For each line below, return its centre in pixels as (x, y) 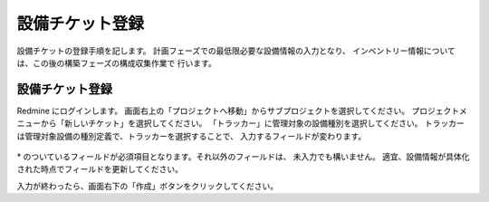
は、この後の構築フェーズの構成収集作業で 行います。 (116, 63)
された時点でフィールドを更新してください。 (100, 169)
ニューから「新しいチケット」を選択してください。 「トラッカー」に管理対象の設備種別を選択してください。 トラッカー (241, 123)
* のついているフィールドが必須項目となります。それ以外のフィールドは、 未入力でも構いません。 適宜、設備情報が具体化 (243, 157)
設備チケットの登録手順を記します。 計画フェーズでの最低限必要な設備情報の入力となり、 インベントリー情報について (236, 51)
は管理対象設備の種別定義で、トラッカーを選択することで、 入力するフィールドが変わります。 (192, 136)
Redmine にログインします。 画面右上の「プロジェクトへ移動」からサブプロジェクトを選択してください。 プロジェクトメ (242, 111)
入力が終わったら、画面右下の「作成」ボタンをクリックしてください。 (148, 186)
